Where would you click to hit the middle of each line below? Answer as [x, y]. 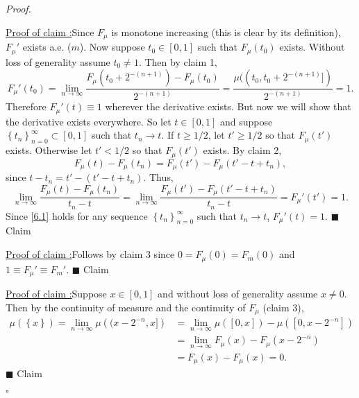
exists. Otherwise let [49, 150]
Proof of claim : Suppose [56, 293]
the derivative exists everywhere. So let [89, 121]
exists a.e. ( [47, 47]
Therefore [26, 106]
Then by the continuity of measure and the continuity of [126, 307]
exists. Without [312, 47]
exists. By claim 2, [242, 150]
